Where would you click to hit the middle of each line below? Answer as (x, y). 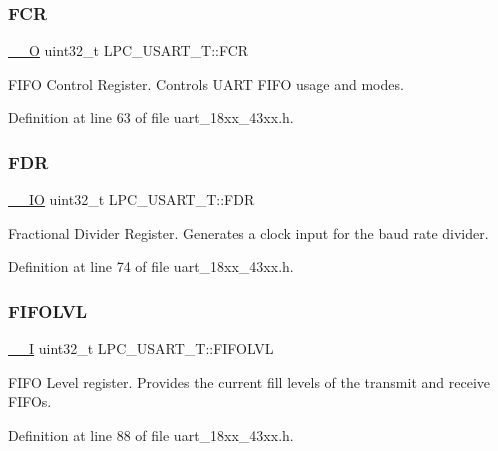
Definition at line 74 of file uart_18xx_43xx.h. (151, 266)
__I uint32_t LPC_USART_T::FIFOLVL (141, 348)
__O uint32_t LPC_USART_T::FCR (128, 50)
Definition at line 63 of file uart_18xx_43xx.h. (151, 117)
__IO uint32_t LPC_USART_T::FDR (131, 199)
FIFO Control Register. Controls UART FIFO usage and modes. (206, 83)
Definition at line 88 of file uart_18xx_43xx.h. (151, 435)
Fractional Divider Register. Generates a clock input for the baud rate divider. (248, 232)
